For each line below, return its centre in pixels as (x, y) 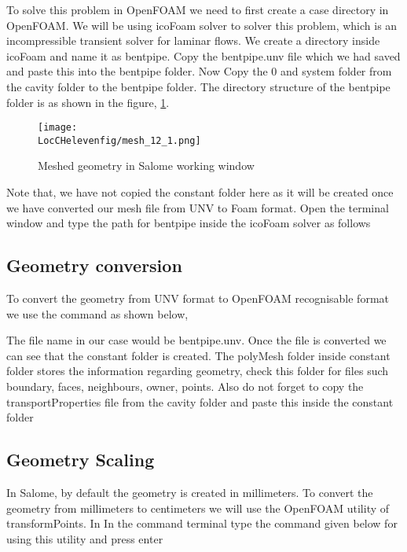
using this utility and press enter (85, 538)
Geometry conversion (94, 265)
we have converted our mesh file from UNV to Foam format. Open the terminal (198, 207)
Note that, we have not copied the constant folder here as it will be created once (200, 192)
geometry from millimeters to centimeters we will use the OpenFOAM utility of (198, 508)
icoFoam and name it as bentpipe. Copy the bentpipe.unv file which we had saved (203, 55)
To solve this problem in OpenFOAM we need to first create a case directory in (198, 9)
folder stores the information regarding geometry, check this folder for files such (198, 371)
